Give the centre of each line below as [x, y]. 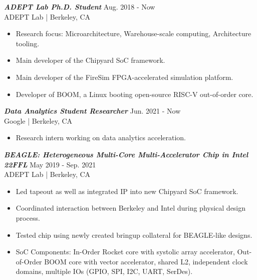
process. [28, 217]
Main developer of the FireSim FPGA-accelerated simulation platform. [124, 77]
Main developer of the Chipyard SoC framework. [90, 60]
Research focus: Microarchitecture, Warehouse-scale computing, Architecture [134, 33]
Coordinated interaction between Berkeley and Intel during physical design [131, 208]
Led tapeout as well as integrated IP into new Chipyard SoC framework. [127, 191]
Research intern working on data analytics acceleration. [101, 137]
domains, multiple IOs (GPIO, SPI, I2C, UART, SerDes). [104, 271]
